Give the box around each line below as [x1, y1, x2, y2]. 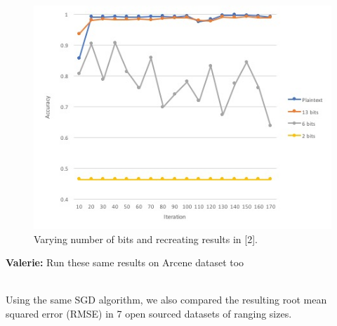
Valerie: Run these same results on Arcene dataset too [6, 255, 244, 270]
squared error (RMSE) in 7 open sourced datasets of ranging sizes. [6, 306, 292, 320]
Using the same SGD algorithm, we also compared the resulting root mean [6, 292, 327, 307]
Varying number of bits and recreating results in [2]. [34, 231, 258, 246]
